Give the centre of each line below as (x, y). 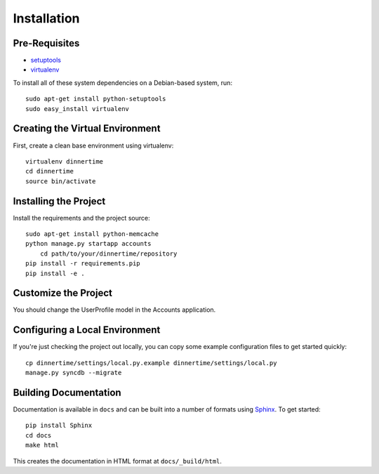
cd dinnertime (49, 171)
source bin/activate (61, 181)
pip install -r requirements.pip (83, 264)
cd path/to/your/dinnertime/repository (108, 254)
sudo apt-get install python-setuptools (96, 99)
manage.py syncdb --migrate (74, 373)
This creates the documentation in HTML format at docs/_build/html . (118, 461)
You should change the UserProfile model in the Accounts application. (114, 310)
